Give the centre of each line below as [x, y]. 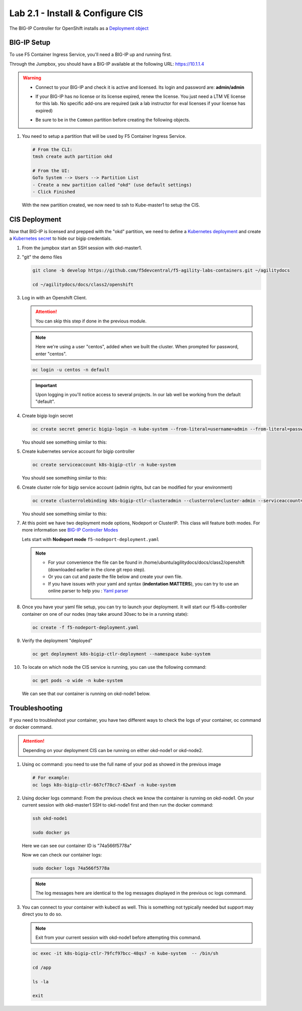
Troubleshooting [36, 708]
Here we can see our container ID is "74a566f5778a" [77, 845]
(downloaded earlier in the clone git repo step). [97, 569]
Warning [32, 78]
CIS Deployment [35, 219]
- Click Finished [54, 192]
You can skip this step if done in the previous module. [91, 321]
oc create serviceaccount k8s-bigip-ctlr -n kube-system [104, 465]
